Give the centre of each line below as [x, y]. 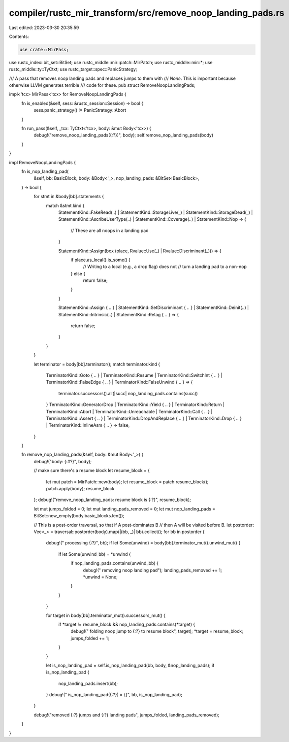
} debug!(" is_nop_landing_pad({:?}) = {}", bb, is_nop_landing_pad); [114, 695]
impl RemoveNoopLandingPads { [43, 162]
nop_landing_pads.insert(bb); [88, 683]
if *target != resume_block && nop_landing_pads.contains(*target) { [127, 624]
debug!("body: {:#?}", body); [63, 461]
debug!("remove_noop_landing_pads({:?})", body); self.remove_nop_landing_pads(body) [124, 135]
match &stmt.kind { [65, 205]
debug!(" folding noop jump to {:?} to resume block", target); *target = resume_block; [157, 631]
